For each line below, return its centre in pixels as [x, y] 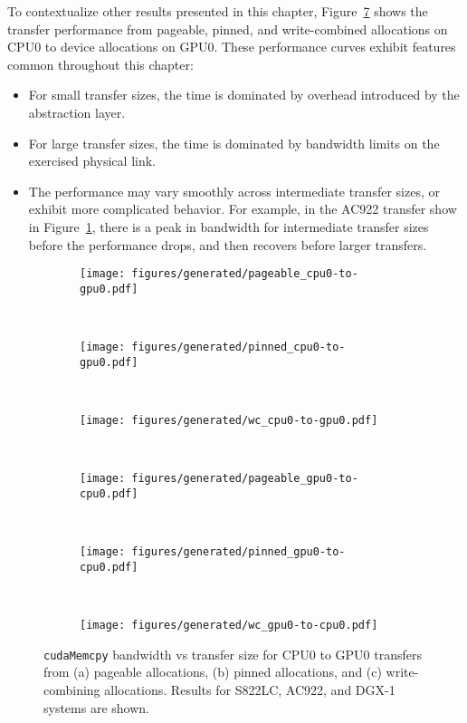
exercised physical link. [92, 161]
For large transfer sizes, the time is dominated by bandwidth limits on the [234, 143]
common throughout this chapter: [100, 64]
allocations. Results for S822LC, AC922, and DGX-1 [250, 689]
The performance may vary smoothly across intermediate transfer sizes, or [234, 191]
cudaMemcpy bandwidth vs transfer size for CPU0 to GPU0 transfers [233, 654]
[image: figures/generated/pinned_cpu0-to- [213, 347]
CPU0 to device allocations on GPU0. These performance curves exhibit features [232, 47]
